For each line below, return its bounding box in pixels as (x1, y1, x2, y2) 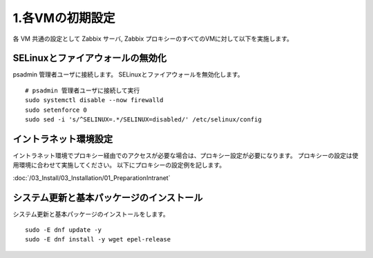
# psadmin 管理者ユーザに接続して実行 (25, 86, 140, 95)
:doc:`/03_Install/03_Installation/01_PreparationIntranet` (12, 173, 171, 182)
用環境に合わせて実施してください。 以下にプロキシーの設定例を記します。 (12, 161, 226, 169)
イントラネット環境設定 (12, 133, 113, 145)
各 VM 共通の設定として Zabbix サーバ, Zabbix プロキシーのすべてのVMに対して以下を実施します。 (12, 34, 294, 43)
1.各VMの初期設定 (12, 10, 115, 26)
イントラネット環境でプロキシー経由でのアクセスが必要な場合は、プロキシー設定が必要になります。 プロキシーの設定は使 (12, 151, 358, 159)
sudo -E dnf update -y (25, 226, 102, 234)
